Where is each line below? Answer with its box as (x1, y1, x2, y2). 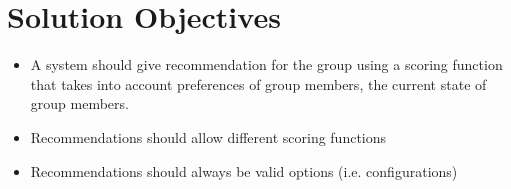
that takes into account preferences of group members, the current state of (30, 73, 487, 94)
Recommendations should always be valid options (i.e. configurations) (30, 160, 458, 181)
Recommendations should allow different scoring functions (30, 126, 387, 147)
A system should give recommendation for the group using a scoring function (30, 54, 503, 75)
